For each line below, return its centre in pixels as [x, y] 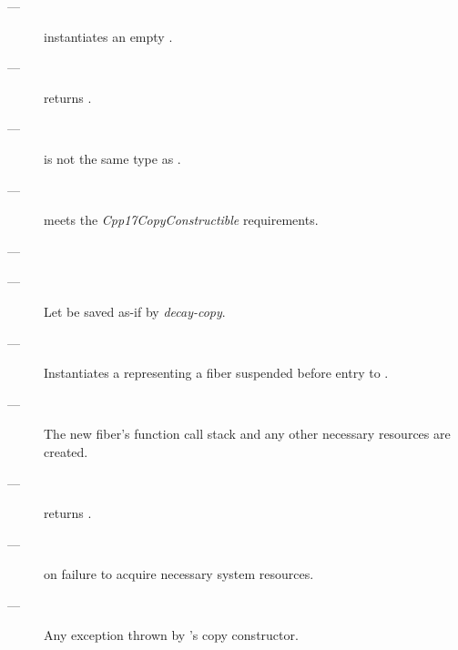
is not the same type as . [112, 158]
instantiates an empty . [108, 36]
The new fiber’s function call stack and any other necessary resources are [247, 434]
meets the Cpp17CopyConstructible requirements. [181, 220]
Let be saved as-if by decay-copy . [135, 311]
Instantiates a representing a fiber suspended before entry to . [216, 373]
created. [66, 451]
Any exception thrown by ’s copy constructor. [171, 635]
